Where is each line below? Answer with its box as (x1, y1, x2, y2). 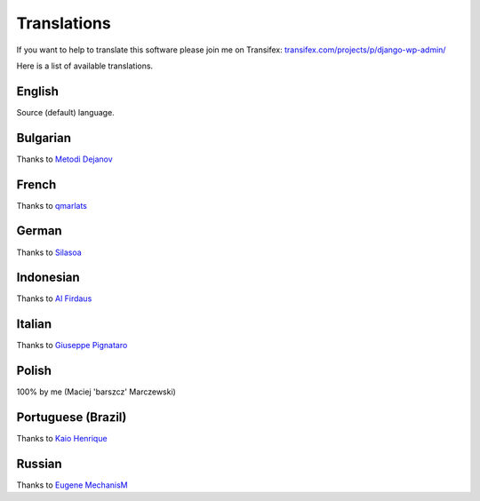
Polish (16, 363, 52, 378)
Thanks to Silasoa (16, 247, 82, 258)
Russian (16, 457, 62, 471)
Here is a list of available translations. (16, 60, 154, 71)
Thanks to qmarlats (16, 200, 88, 211)
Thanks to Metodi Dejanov (16, 154, 113, 164)
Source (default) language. (16, 107, 115, 117)
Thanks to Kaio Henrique (16, 433, 108, 444)
